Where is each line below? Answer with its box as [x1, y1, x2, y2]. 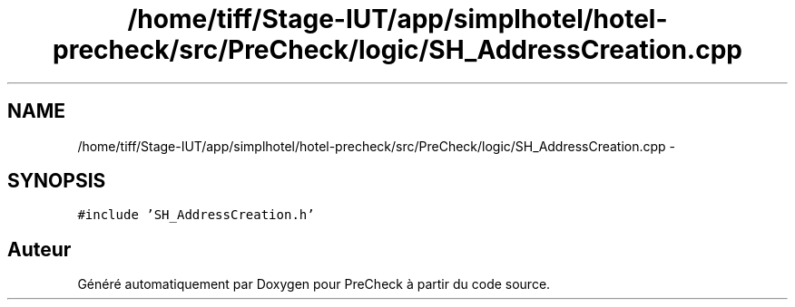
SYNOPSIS [7, 169, 106, 193]
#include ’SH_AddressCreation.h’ [77, 207, 315, 223]
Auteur [7, 237, 72, 261]
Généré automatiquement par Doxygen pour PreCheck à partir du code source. [77, 276, 551, 293]
